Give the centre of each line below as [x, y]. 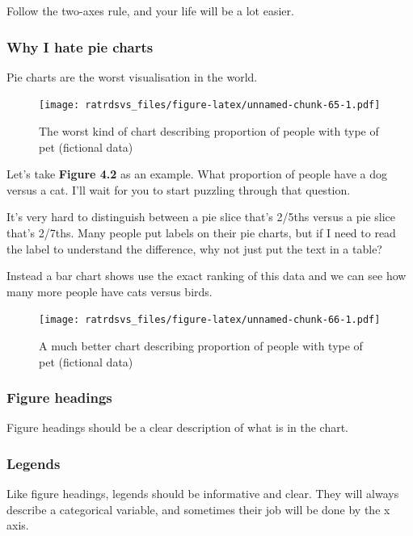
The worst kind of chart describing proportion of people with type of [209, 131]
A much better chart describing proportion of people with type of [201, 346]
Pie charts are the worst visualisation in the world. [132, 76]
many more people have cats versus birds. [110, 291]
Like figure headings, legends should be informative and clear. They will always [203, 494]
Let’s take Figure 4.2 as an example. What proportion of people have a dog [197, 174]
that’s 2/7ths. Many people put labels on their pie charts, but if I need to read [201, 233]
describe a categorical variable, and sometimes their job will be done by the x [198, 509]
